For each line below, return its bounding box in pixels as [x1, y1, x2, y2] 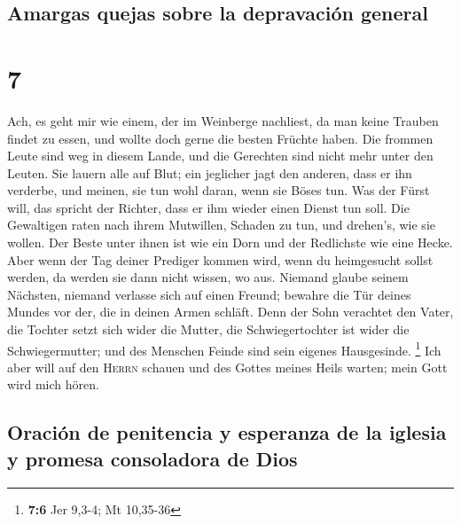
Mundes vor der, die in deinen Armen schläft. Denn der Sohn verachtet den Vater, [7, 302, 454, 321]
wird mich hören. [7, 375, 99, 394]
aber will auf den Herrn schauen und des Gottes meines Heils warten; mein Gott [7, 357, 448, 376]
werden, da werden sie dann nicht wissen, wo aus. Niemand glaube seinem [7, 268, 409, 286]
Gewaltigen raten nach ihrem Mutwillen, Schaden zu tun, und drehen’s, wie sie [7, 215, 435, 234]
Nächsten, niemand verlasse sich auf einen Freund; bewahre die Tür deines [7, 285, 411, 303]
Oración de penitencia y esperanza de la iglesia [7, 418, 447, 446]
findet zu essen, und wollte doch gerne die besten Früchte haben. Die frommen [7, 129, 434, 147]
